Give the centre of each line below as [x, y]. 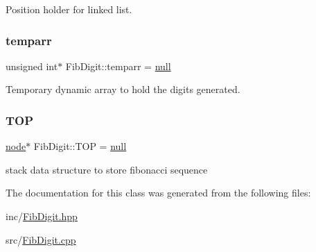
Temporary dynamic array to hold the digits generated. [123, 89]
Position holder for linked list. [69, 9]
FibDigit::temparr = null [118, 66]
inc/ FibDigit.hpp [42, 216]
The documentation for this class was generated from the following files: [158, 193]
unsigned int [32, 66]
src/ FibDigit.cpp [41, 239]
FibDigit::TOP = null [80, 146]
